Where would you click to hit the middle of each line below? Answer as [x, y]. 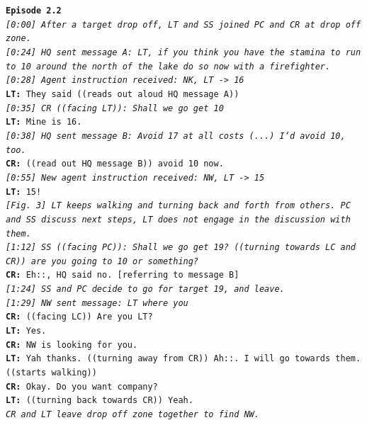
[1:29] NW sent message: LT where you [97, 303]
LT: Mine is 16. [44, 122]
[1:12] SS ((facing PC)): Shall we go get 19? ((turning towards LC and [181, 248]
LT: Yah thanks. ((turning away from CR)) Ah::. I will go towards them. [183, 359]
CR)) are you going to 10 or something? [102, 261]
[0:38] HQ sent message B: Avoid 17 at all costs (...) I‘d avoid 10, [176, 136]
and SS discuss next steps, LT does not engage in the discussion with [178, 219]
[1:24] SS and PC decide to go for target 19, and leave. [145, 289]
